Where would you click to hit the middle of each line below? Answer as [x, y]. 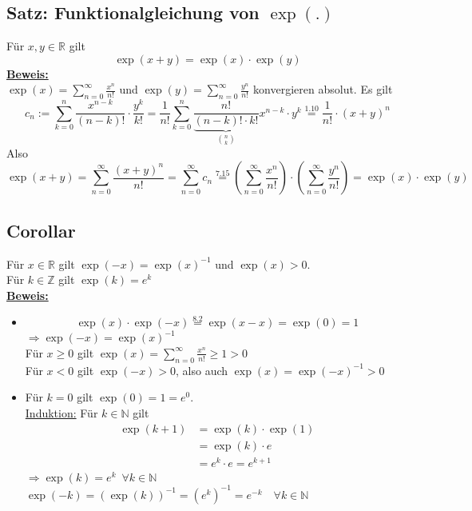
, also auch [202, 370]
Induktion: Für [61, 412]
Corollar [41, 230]
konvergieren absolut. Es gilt [323, 89]
